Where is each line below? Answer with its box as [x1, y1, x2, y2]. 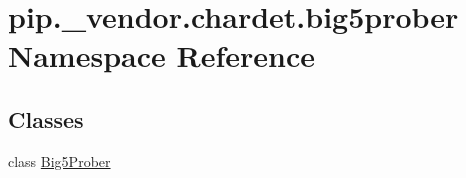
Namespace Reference [8, 35, 315, 76]
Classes [8, 103, 84, 134]
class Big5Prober [8, 150, 111, 171]
